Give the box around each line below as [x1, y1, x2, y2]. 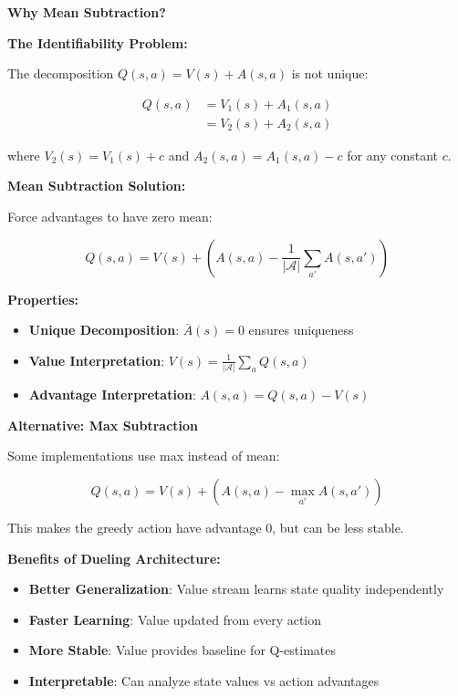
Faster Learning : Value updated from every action [28, 609, 322, 628]
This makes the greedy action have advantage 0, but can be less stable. [7, 517, 404, 536]
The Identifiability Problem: [7, 33, 188, 52]
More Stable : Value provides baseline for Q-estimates [28, 640, 336, 660]
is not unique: [291, 64, 369, 83]
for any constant [347, 145, 438, 164]
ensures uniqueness [248, 320, 354, 339]
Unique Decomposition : [28, 320, 180, 339]
